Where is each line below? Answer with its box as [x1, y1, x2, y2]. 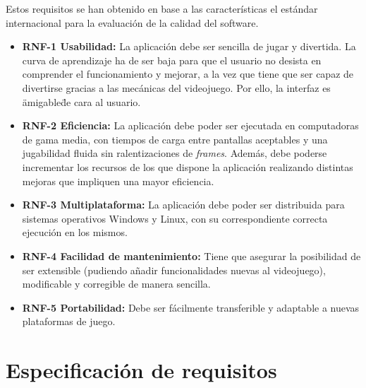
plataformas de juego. [22, 314, 116, 329]
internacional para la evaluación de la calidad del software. [6, 15, 259, 30]
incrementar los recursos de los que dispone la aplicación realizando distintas [22, 159, 353, 174]
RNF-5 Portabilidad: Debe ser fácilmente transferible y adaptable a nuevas [22, 300, 360, 314]
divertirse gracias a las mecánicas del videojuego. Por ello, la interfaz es [22, 80, 331, 95]
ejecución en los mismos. [22, 225, 128, 240]
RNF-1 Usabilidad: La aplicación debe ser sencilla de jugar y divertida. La [22, 39, 356, 54]
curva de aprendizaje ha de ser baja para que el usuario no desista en [22, 52, 322, 67]
